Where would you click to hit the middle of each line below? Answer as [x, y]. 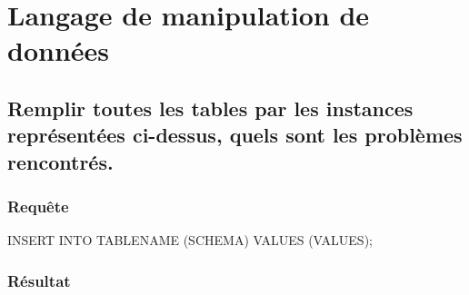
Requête [38, 206]
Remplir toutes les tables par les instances [210, 108]
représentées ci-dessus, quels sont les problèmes [235, 135]
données [59, 50]
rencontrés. [60, 161]
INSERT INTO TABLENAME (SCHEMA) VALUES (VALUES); [190, 240]
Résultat [39, 280]
